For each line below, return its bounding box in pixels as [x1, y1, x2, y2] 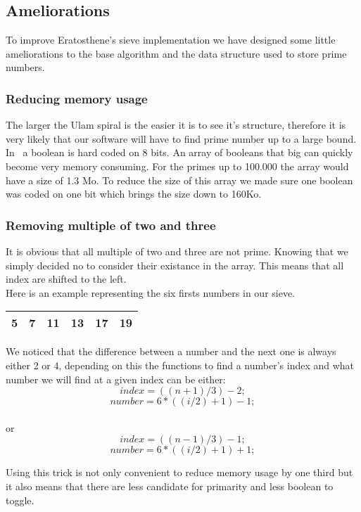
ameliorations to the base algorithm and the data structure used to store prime [6, 46, 347, 60]
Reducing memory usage [6, 89, 148, 107]
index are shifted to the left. [6, 271, 127, 286]
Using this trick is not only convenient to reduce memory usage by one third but [6, 465, 353, 480]
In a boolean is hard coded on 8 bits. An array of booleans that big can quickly [6, 145, 353, 160]
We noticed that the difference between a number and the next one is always [6, 344, 336, 359]
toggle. [6, 492, 34, 507]
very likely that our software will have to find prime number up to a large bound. [6, 131, 357, 146]
